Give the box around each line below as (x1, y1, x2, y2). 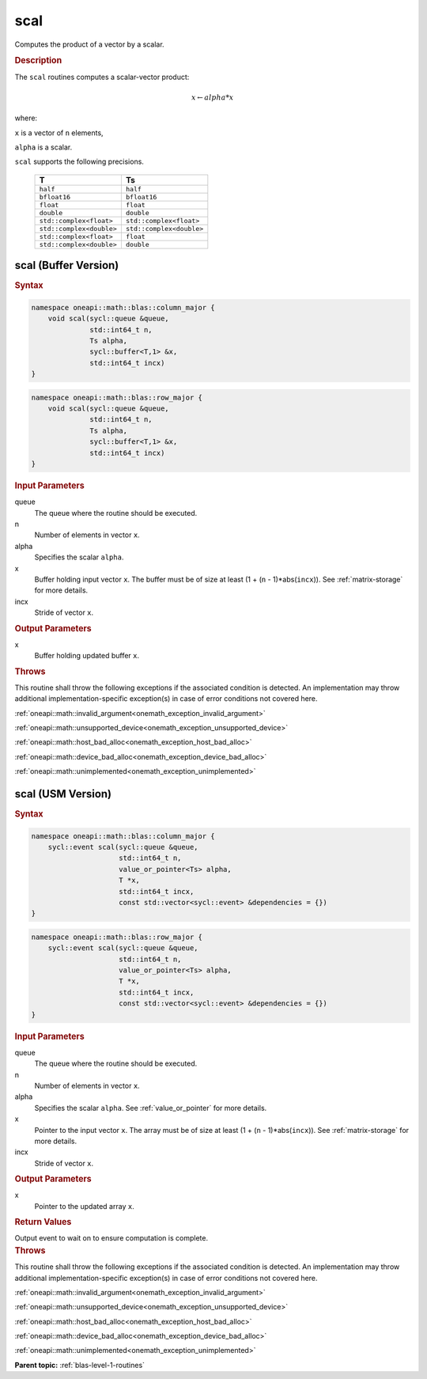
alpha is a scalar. (14, 142, 73, 152)
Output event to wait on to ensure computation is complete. (14, 1233, 209, 1243)
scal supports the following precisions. (14, 157, 144, 166)
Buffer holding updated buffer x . (34, 651, 140, 661)
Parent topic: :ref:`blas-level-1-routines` (14, 1360, 145, 1370)
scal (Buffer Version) (14, 259, 119, 272)
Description (14, 55, 62, 66)
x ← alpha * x (191, 93, 234, 102)
